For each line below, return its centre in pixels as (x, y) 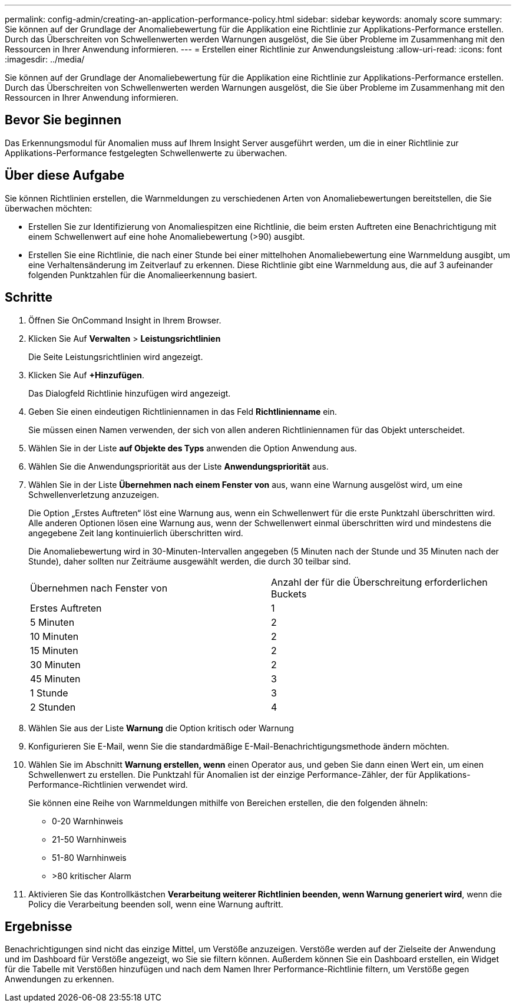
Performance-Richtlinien (76, 784)
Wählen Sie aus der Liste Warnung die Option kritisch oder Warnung (161, 728)
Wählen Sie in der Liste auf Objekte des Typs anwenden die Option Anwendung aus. (193, 448)
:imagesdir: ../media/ (45, 59)
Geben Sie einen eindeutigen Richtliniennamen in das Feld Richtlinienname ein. (183, 411)
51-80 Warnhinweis (89, 857)
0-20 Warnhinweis (87, 821)
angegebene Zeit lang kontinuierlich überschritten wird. (136, 533)
